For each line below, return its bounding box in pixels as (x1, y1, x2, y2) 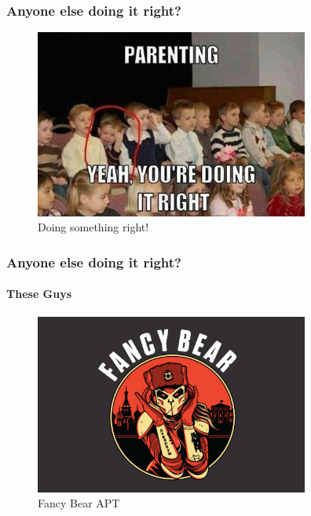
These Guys (6, 285, 72, 302)
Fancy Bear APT (38, 495, 120, 511)
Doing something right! (38, 219, 149, 235)
